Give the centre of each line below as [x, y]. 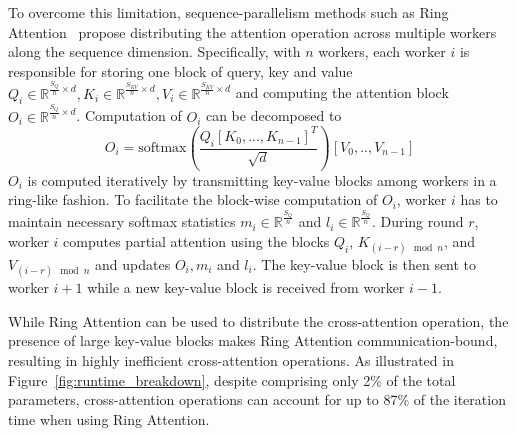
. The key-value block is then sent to [364, 263]
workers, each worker [382, 51]
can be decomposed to [273, 115]
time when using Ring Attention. [109, 418]
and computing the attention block [342, 92]
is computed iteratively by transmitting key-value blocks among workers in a [262, 179]
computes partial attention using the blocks [196, 240]
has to [479, 199]
